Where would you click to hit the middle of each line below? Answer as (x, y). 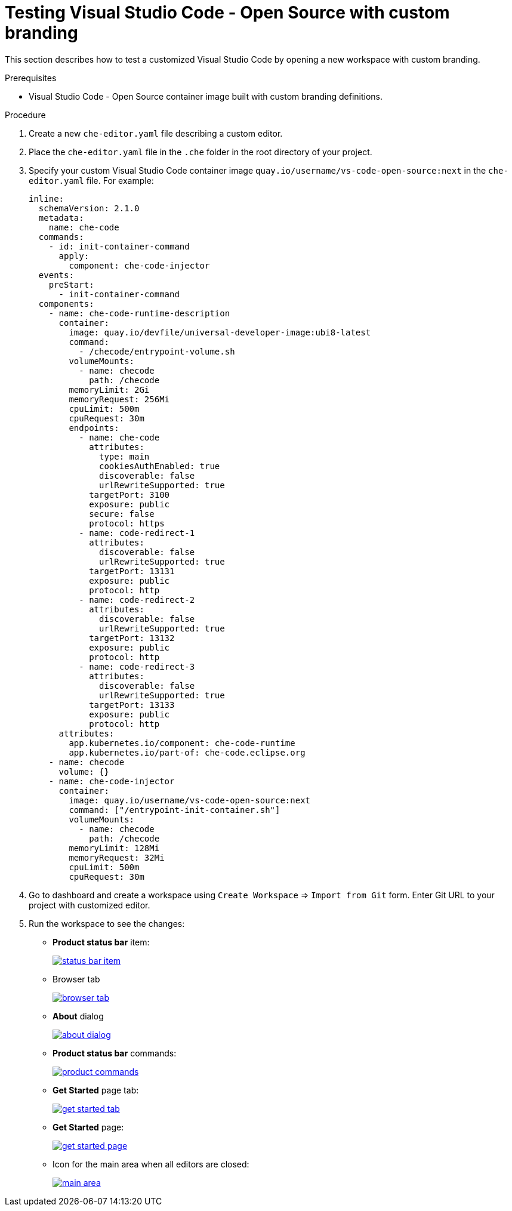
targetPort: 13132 (132, 638)
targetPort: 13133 (132, 705)
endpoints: (94, 428)
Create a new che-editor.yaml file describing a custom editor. (156, 133)
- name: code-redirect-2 (137, 600)
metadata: (61, 218)
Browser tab (76, 979)
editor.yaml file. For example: (91, 180)
